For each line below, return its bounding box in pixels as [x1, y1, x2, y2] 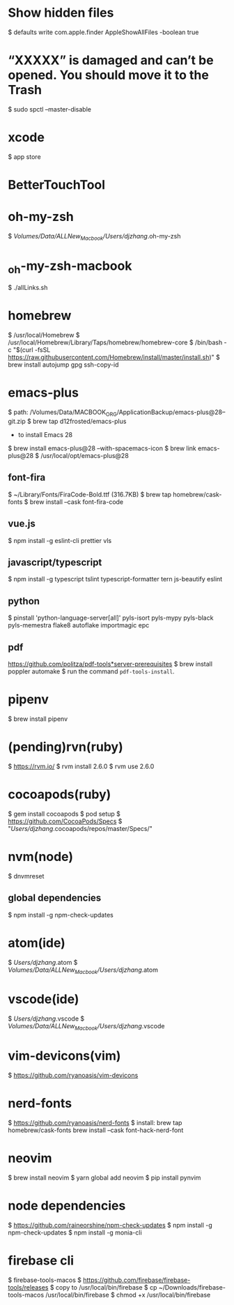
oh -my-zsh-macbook [8, 258, 132, 276]
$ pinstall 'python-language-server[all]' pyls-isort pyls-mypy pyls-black [8, 613, 214, 622]
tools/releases [8, 1283, 49, 1291]
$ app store [8, 152, 41, 161]
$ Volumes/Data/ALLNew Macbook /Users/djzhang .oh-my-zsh [8, 231, 181, 242]
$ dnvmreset [8, 871, 45, 880]
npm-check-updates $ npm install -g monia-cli [8, 1228, 142, 1237]
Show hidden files [8, 5, 114, 21]
